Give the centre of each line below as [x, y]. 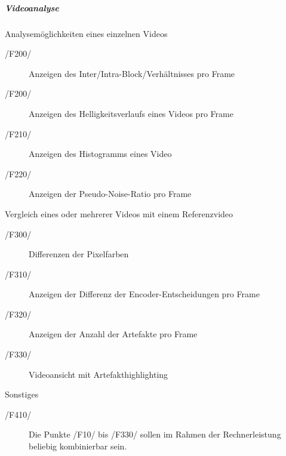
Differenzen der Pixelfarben [79, 254]
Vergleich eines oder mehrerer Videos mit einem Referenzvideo [119, 213]
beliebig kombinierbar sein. [78, 446]
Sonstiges [22, 394]
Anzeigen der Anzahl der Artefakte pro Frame [113, 334]
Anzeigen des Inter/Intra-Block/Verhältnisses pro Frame [132, 73]
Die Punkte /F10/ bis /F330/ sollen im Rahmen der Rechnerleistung [155, 434]
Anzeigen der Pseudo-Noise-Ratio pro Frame [110, 194]
